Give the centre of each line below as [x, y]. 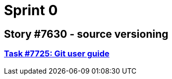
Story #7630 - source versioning [86, 34]
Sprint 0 [31, 10]
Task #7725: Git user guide [57, 54]
